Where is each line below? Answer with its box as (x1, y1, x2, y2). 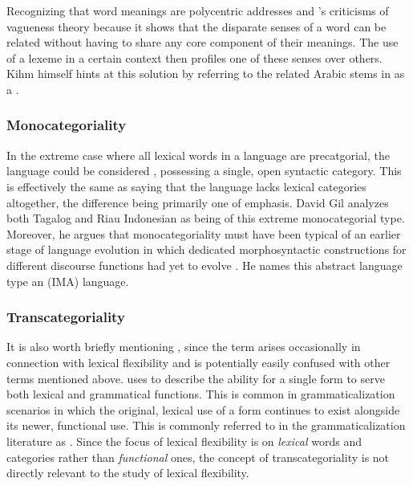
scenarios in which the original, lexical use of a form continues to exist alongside (6, 401, 400, 418)
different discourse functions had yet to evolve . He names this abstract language (6, 256, 403, 273)
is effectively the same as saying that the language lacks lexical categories (6, 178, 366, 194)
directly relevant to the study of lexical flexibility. (6, 464, 249, 481)
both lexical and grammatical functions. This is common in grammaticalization (6, 386, 395, 402)
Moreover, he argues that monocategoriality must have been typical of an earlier (6, 225, 401, 242)
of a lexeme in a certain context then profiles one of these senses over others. (6, 49, 383, 66)
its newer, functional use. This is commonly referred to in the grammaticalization (6, 417, 406, 434)
